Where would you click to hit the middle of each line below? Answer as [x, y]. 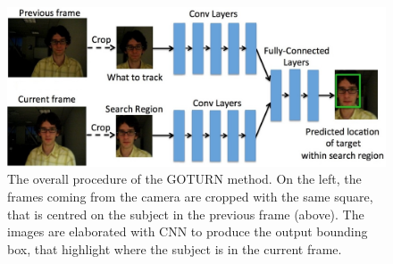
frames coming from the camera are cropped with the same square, [190, 197]
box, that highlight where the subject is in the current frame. [175, 248]
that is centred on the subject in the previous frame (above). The [186, 214]
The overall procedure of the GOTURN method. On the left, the [184, 179]
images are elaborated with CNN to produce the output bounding [188, 231]
